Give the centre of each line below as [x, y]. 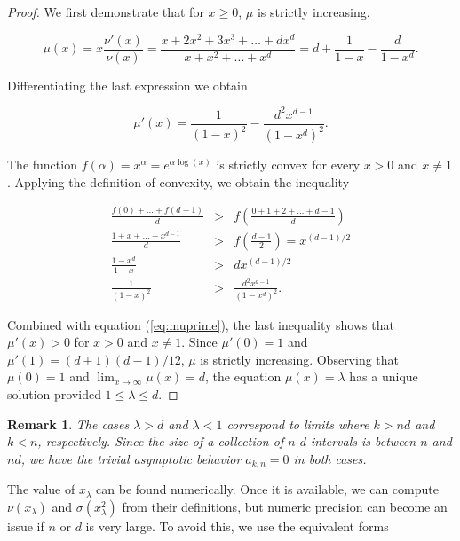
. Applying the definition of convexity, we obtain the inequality [178, 181]
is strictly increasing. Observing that [300, 359]
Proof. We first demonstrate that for [106, 12]
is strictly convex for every [288, 165]
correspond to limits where [298, 423]
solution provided [54, 393]
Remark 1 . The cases [68, 423]
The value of [41, 489]
